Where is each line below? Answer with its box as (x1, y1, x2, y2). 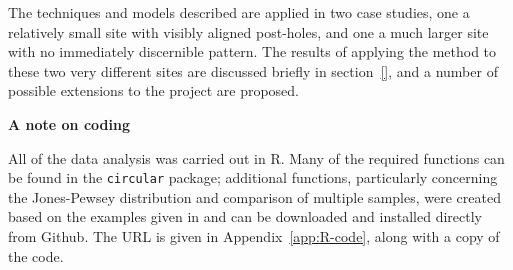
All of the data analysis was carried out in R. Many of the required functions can (8, 147, 505, 168)
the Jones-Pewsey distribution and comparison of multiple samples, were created (8, 186, 501, 207)
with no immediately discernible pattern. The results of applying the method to (8, 41, 497, 62)
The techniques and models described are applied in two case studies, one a (8, 2, 470, 22)
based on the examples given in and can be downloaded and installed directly (8, 206, 482, 227)
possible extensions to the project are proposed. (8, 80, 300, 101)
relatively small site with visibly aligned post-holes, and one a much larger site (8, 21, 489, 42)
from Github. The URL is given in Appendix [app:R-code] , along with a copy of (8, 226, 500, 246)
